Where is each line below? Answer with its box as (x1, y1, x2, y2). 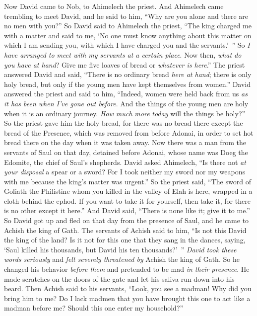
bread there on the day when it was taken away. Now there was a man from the (4, 137, 246, 148)
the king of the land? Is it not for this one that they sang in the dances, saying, (4, 235, 246, 245)
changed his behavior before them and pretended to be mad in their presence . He (4, 264, 250, 274)
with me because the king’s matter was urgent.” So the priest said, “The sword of (4, 176, 251, 186)
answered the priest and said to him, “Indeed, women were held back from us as (4, 88, 248, 99)
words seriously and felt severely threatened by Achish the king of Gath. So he (4, 254, 240, 264)
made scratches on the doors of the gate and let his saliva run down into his (4, 273, 235, 284)
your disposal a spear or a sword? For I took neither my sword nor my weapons (4, 166, 245, 177)
